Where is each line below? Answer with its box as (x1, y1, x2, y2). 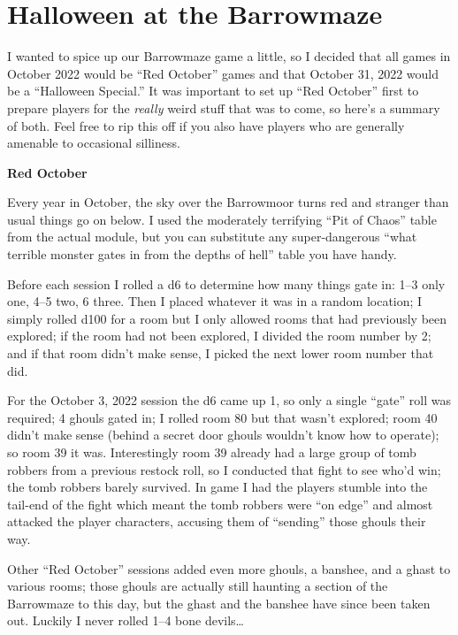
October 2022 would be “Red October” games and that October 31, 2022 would (7, 64, 439, 82)
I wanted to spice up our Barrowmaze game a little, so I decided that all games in (7, 47, 451, 65)
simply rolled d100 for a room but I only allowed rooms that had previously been (7, 309, 447, 327)
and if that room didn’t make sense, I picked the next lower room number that (7, 344, 434, 363)
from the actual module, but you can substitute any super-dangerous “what (7, 227, 417, 246)
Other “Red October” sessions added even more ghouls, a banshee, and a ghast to (7, 559, 451, 578)
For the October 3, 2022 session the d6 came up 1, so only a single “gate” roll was (7, 391, 451, 409)
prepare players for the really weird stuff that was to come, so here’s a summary (7, 98, 440, 117)
